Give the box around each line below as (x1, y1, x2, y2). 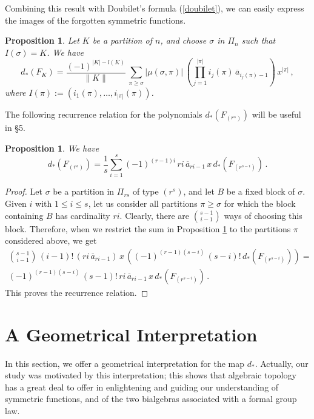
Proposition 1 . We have (5, 141, 99, 154)
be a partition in (53, 185, 115, 198)
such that (241, 34, 276, 47)
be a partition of (92, 34, 152, 47)
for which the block (224, 196, 296, 209)
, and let (183, 185, 215, 198)
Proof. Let (5, 185, 42, 198)
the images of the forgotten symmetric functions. (5, 13, 186, 26)
